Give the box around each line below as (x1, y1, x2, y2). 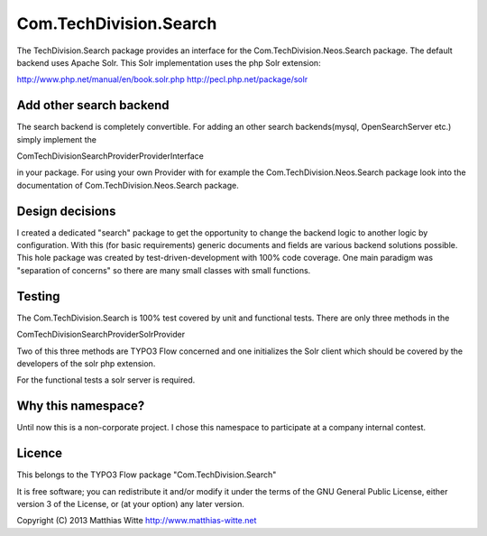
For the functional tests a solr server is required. (16, 374, 196, 385)
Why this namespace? (16, 398, 145, 414)
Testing (16, 289, 60, 304)
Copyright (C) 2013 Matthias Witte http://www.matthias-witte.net (16, 515, 257, 526)
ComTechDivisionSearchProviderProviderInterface (16, 151, 205, 162)
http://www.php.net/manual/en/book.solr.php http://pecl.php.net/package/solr (16, 74, 308, 85)
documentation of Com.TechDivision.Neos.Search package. (16, 180, 239, 190)
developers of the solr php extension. (16, 357, 156, 369)
